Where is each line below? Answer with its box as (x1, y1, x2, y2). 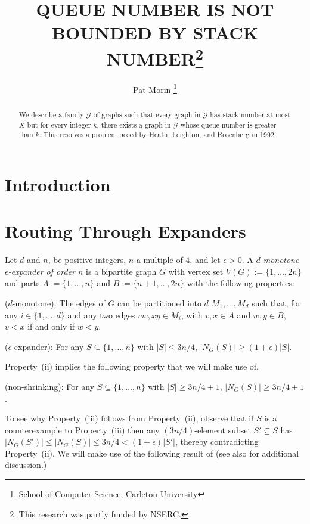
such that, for (252, 296, 301, 309)
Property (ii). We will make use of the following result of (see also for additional (5, 447, 299, 459)
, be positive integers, (48, 253, 126, 266)
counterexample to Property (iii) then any (5, 423, 160, 436)
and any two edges (67, 308, 135, 321)
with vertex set (168, 265, 224, 277)
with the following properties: (187, 277, 294, 289)
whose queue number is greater (180, 119, 277, 129)
